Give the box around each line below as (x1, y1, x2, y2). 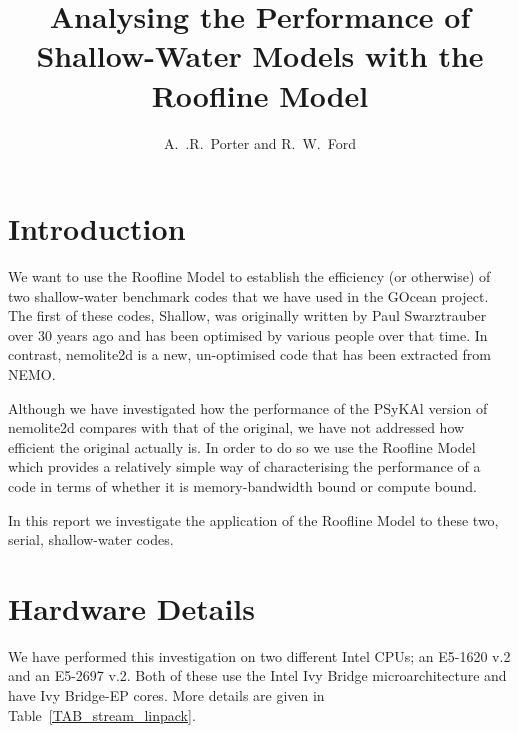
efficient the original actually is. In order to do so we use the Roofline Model (8, 436, 476, 457)
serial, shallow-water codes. (8, 529, 174, 550)
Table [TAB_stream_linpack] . (8, 704, 196, 725)
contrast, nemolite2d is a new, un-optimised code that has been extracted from (8, 344, 492, 365)
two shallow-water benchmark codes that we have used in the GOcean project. (8, 285, 489, 306)
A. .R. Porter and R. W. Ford (164, 132, 356, 153)
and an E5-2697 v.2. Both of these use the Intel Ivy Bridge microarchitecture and (8, 665, 507, 686)
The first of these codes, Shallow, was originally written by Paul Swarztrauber (8, 305, 487, 326)
